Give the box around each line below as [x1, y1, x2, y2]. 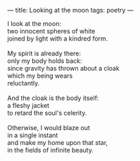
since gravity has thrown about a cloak [7, 64, 120, 72]
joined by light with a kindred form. [7, 34, 108, 43]
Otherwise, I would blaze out [7, 124, 90, 132]
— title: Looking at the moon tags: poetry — [7, 6, 134, 14]
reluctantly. [7, 79, 40, 87]
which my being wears [7, 71, 73, 80]
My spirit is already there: [7, 49, 82, 57]
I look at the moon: [7, 20, 62, 27]
